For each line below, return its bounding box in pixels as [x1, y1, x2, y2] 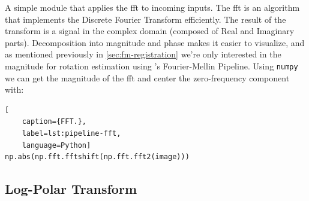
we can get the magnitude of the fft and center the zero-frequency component [5, 71, 290, 84]
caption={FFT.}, [22, 117, 87, 126]
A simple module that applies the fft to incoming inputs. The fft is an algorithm [5, 1, 300, 13]
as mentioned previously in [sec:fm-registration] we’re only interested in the [5, 48, 281, 60]
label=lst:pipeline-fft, [22, 129, 121, 138]
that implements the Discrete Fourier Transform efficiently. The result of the [5, 13, 286, 25]
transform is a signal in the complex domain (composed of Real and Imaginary [5, 25, 295, 37]
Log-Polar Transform [5, 179, 137, 198]
